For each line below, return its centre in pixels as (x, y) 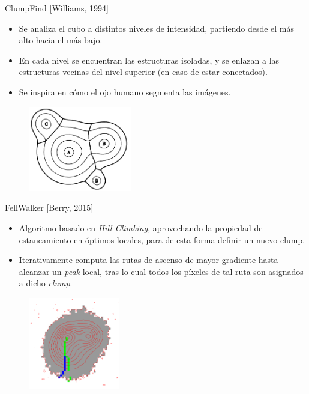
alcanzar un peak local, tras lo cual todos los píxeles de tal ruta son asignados (161, 271)
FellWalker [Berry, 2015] (49, 208)
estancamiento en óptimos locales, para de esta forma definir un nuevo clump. (162, 239)
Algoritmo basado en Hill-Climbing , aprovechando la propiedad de (141, 228)
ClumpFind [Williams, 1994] (57, 8)
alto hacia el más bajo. (61, 40)
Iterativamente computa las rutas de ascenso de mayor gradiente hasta (148, 260)
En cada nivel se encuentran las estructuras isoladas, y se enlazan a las (149, 60)
